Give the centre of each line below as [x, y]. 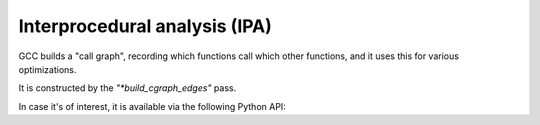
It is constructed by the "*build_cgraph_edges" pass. [127, 88]
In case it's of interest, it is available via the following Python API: [152, 106]
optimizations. [47, 69]
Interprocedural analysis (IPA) [145, 26]
